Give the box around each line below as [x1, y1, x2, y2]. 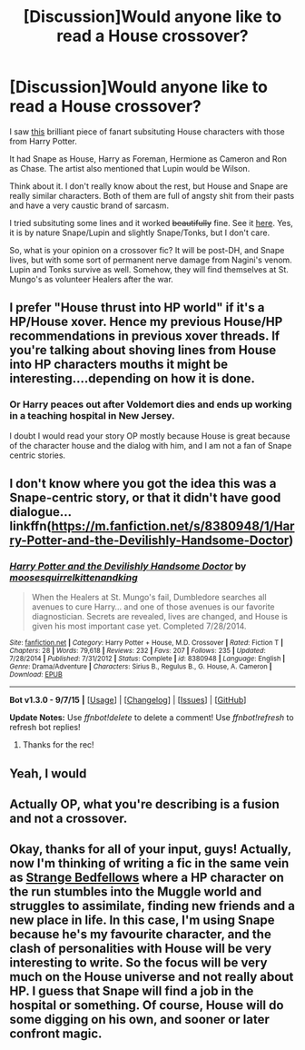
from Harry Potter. [9, 135, 77, 146]
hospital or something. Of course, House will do [9, 997, 284, 1014]
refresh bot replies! [9, 722, 81, 733]
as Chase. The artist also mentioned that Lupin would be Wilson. [9, 163, 251, 173]
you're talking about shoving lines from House [9, 342, 277, 358]
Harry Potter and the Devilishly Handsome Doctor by [9, 560, 247, 572]
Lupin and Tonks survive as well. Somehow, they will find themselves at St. [9, 263, 289, 274]
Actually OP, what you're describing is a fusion [9, 797, 280, 812]
